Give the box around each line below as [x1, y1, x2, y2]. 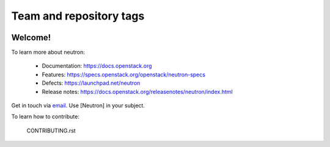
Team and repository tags [11, 9, 145, 23]
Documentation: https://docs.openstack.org [42, 62, 152, 70]
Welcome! [11, 32, 51, 43]
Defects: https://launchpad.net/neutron [42, 79, 141, 87]
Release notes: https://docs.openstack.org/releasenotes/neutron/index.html [42, 88, 233, 95]
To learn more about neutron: [11, 49, 85, 56]
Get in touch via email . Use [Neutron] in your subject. [11, 102, 145, 109]
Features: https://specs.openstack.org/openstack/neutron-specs [42, 71, 206, 78]
